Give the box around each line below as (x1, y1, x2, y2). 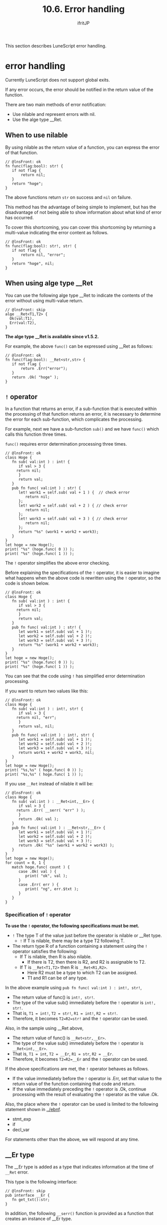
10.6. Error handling (42, 3, 125, 15)
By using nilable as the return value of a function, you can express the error (5, 144, 160, 150)
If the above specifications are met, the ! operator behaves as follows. (5, 1066, 149, 1072)
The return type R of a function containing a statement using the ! (12, 943, 148, 949)
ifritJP (77, 20, 90, 26)
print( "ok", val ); (25, 873, 68, 879)
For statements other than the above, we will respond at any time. (5, 1136, 139, 1142)
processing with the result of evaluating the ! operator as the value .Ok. (12, 1091, 159, 1097)
